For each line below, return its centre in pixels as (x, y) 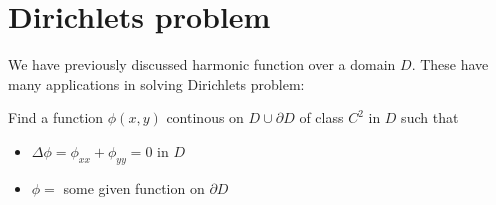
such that (430, 117)
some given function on (134, 187)
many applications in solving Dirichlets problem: (156, 83)
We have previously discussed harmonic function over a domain (202, 64)
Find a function (56, 117)
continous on (205, 117)
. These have (450, 64)
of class (321, 117)
